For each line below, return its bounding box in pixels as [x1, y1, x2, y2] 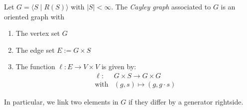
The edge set [15, 44, 55, 55]
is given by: [101, 61, 136, 72]
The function [15, 61, 55, 72]
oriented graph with [4, 11, 65, 21]
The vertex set [15, 28, 60, 38]
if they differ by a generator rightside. [128, 97, 244, 107]
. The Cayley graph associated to [111, 1, 211, 11]
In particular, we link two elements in [4, 97, 119, 107]
